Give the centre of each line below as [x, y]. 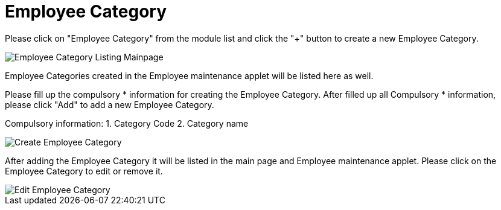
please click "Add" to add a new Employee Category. [110, 104]
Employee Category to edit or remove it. [84, 171]
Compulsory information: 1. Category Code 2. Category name [127, 123]
